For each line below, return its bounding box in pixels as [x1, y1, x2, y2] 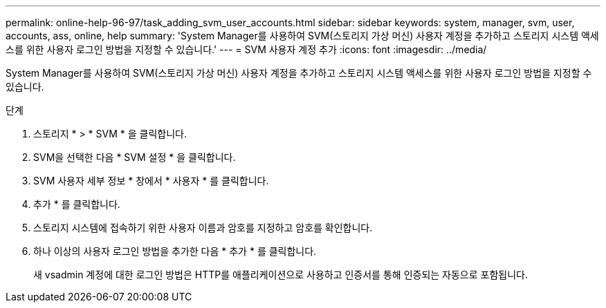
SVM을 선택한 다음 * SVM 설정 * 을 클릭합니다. [33, 151, 236, 163]
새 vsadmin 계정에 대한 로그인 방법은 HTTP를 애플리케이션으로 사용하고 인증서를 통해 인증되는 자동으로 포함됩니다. [33, 269, 528, 280]
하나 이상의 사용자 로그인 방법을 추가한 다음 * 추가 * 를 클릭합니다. [33, 245, 317, 257]
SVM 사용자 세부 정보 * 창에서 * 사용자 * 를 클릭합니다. [33, 175, 269, 186]
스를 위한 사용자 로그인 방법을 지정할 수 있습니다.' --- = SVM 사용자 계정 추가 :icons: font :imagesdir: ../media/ [6, 44, 487, 55]
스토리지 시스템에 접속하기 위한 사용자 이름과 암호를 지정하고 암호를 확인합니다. [33, 222, 373, 233]
